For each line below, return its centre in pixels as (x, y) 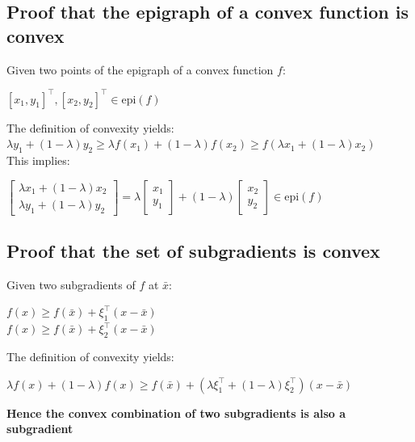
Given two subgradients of (71, 284)
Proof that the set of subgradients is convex (193, 250)
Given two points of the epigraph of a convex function (140, 69)
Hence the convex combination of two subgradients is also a (176, 413)
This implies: (38, 160)
